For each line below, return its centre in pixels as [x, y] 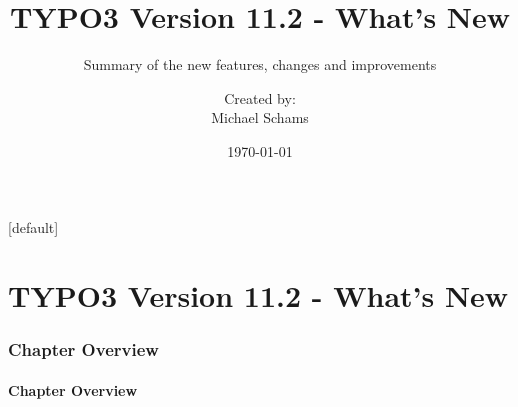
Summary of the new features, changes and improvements [260, 64]
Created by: [260, 97]
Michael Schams [260, 117]
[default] [33, 226]
